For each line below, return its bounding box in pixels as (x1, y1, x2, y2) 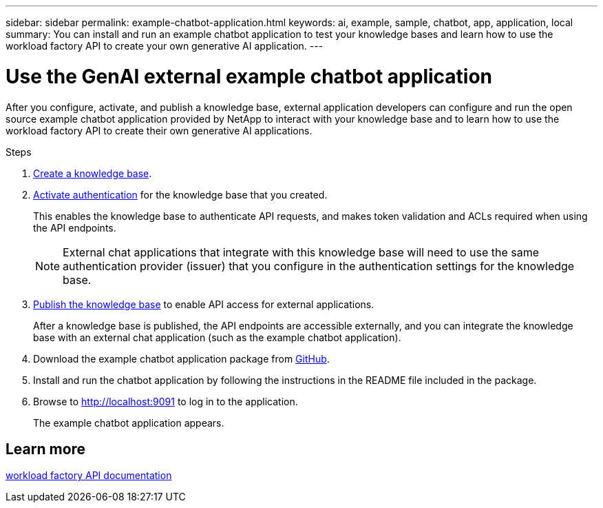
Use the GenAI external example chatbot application (6, 64, 493, 88)
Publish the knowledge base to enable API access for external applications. (33, 298, 374, 310)
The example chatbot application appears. (33, 416, 224, 429)
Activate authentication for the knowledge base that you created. (33, 188, 328, 201)
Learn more (6, 440, 86, 458)
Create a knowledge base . (33, 167, 152, 179)
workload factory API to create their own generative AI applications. (6, 124, 313, 136)
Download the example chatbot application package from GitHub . (33, 352, 330, 365)
